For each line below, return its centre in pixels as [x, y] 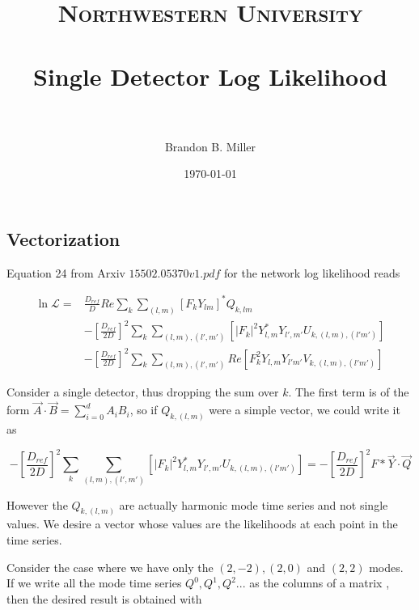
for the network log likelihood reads [312, 272]
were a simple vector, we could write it [305, 410]
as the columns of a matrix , [320, 583]
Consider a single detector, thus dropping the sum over [143, 392]
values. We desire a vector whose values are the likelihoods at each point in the [202, 524]
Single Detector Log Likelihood [210, 76]
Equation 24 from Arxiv [66, 272]
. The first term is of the [349, 392]
